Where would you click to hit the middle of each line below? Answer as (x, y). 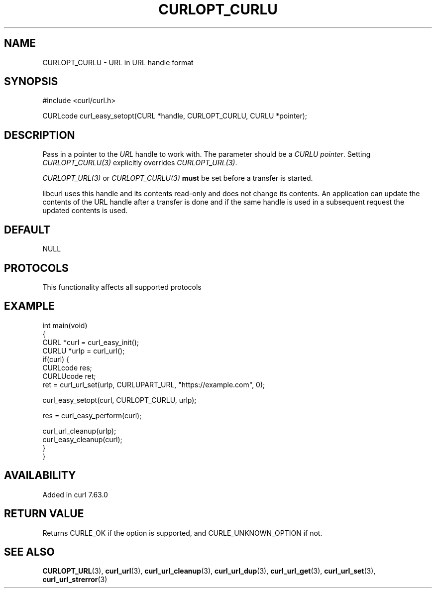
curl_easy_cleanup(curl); (82, 439)
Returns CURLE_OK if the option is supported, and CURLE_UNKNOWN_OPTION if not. (182, 533)
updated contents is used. (85, 211)
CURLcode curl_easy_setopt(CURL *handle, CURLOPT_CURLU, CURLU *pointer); (175, 116)
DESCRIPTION (40, 135)
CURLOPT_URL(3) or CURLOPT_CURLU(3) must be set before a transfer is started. (178, 178)
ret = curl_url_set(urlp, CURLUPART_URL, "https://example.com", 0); (154, 384)
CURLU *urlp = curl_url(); (84, 351)
